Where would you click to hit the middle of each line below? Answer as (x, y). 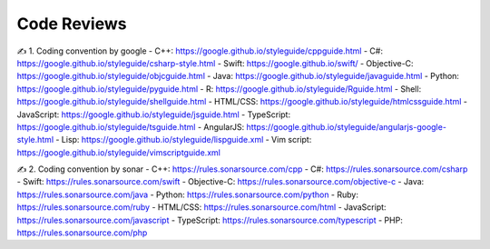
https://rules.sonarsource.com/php (82, 233)
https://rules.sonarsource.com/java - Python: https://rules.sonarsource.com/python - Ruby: (187, 194)
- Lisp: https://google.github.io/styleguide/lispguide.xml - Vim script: (184, 140)
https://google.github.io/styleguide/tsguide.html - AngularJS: (131, 126)
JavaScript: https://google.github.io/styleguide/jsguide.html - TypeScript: (153, 115)
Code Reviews (72, 24)
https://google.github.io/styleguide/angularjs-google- (346, 126)
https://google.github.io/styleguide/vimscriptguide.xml (119, 152)
